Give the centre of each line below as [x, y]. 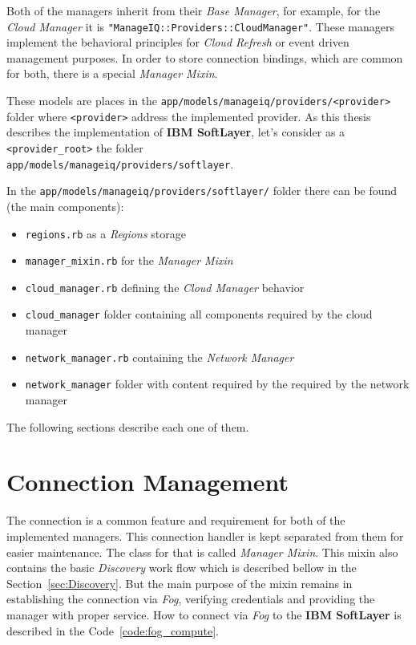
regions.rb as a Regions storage [105, 233]
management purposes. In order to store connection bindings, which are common [205, 57]
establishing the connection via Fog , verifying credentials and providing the [191, 599]
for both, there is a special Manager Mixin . [112, 73]
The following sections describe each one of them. [128, 426]
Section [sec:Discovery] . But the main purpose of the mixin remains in [180, 583]
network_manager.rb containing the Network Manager [160, 357]
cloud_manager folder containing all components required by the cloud [199, 314]
